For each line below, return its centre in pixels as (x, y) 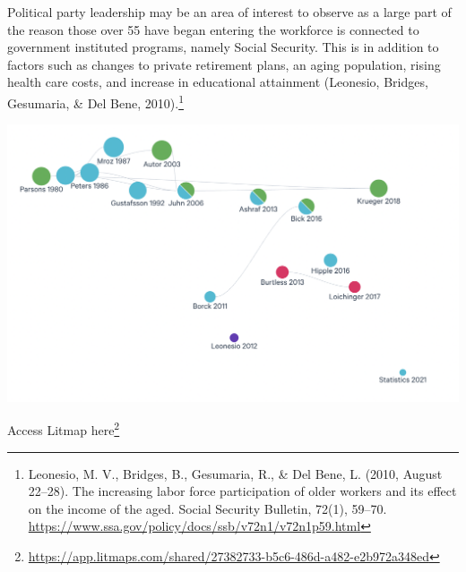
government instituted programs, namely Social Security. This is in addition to (223, 47)
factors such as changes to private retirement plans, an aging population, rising (224, 64)
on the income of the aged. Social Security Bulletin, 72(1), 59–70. (207, 508)
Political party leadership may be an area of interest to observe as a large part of (229, 12)
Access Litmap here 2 (64, 429)
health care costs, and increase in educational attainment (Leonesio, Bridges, (218, 82)
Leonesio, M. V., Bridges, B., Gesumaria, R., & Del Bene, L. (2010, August (235, 473)
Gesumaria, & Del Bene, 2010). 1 (95, 101)
